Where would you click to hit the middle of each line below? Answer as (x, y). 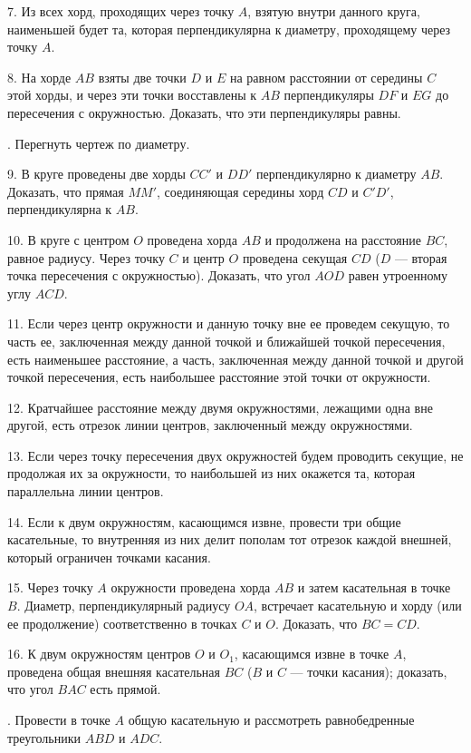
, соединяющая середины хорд (240, 191)
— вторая (421, 257)
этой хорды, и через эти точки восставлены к (132, 95)
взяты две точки (142, 77)
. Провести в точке (59, 719)
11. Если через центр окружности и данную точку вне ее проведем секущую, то (229, 323)
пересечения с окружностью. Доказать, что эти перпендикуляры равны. (204, 112)
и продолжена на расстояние (343, 239)
